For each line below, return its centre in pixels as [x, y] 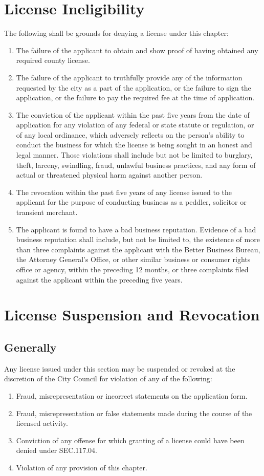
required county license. [53, 60]
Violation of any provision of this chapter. [82, 467]
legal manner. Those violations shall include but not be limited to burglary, [134, 155]
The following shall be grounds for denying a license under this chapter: [116, 33]
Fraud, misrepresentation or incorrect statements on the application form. [132, 395]
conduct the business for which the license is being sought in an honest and [134, 145]
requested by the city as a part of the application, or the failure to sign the [134, 87]
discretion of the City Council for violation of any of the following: [108, 378]
